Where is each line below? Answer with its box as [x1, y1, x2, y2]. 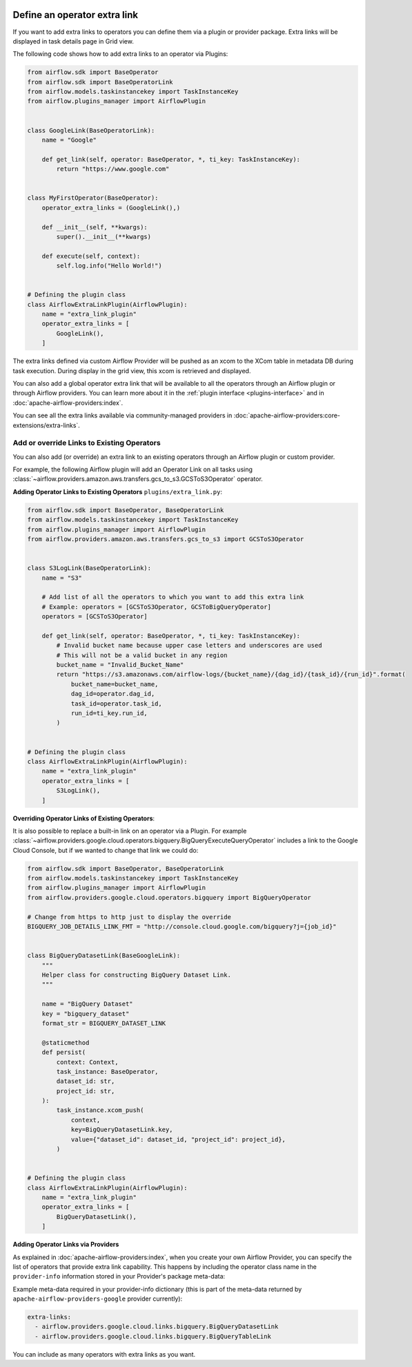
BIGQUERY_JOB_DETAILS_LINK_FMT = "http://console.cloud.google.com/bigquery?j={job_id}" [27, 923, 337, 931]
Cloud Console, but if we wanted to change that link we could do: [12, 846, 199, 854]
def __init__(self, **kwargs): [41, 223, 148, 231]
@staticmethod [41, 1039, 90, 1046]
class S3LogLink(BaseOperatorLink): [27, 564, 152, 572]
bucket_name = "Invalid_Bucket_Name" [56, 661, 184, 669]
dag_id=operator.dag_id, [70, 690, 155, 698]
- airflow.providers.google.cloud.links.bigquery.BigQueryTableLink [35, 1332, 272, 1340]
